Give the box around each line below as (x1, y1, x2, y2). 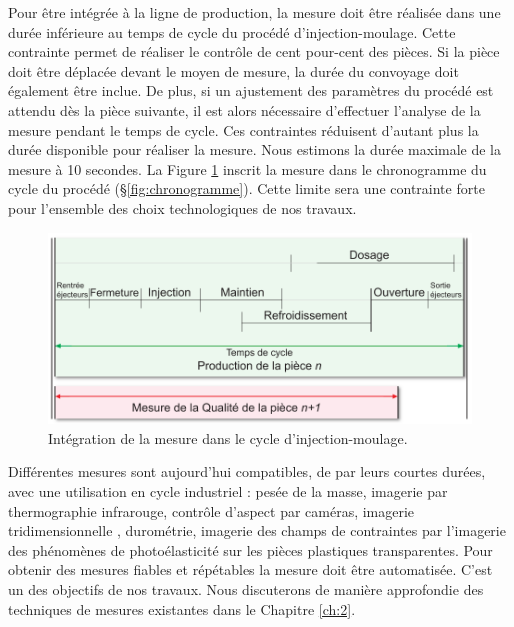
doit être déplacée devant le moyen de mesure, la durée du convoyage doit (8, 60, 459, 81)
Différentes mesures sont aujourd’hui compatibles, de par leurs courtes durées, (8, 461, 486, 482)
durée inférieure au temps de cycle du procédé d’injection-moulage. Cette (8, 21, 456, 42)
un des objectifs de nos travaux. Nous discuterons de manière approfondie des (8, 578, 484, 599)
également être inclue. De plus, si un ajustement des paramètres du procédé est (8, 80, 494, 101)
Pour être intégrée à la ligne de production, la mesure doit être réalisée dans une (8, 2, 501, 22)
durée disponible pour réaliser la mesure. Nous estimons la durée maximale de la (8, 139, 502, 160)
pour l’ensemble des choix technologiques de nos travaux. (8, 197, 357, 218)
